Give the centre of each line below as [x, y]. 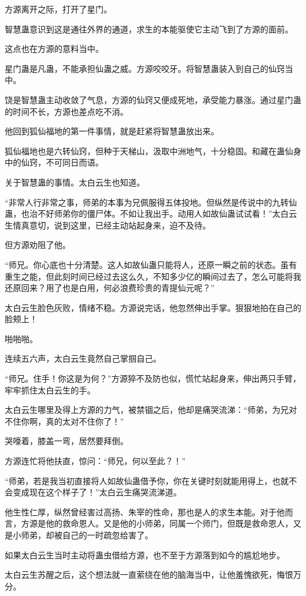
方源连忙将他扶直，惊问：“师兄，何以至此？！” [95, 461]
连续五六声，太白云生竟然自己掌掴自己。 [83, 358]
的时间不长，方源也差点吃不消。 [66, 111]
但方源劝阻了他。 [38, 245]
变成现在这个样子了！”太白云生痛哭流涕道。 [97, 492]
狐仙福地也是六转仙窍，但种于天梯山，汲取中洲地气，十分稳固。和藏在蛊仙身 [153, 150]
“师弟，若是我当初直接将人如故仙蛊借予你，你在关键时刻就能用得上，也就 [147, 480]
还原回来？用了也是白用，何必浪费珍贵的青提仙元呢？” [110, 288]
